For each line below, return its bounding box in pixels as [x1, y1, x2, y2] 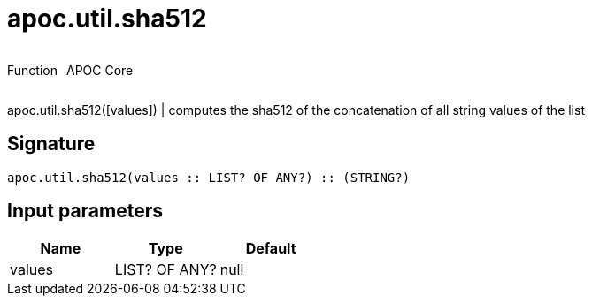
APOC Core [65, 62, 134, 78]
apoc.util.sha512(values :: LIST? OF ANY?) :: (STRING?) [7, 170, 411, 185]
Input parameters [7, 200, 164, 223]
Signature [7, 133, 96, 155]
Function [7, 62, 58, 78]
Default [245, 239, 296, 258]
